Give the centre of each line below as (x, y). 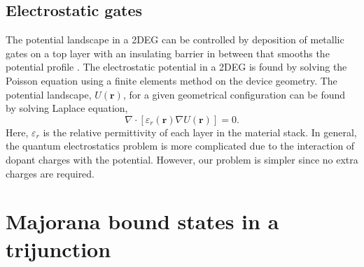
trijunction (58, 248)
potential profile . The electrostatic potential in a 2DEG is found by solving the (176, 67)
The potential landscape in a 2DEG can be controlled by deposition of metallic (175, 39)
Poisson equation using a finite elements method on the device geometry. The (171, 80)
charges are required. (50, 173)
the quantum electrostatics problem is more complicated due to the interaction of (180, 146)
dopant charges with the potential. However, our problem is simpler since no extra (182, 159)
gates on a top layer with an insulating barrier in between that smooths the (168, 53)
